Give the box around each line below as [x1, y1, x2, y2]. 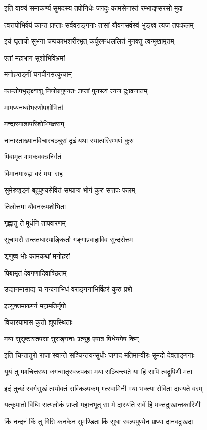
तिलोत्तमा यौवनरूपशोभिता [4, 201, 66, 212]
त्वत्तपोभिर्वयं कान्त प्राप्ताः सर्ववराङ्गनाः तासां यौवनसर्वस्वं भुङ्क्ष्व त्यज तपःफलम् [4, 19, 194, 30]
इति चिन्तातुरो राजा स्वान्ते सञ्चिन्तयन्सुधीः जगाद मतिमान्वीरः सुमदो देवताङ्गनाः [4, 350, 195, 360]
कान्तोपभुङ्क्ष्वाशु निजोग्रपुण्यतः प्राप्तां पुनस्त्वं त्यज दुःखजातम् [4, 85, 148, 95]
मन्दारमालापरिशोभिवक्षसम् [4, 119, 65, 129]
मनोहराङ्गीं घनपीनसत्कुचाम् [4, 69, 72, 79]
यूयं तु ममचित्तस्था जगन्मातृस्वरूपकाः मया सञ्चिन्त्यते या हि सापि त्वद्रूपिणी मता [4, 367, 193, 377]
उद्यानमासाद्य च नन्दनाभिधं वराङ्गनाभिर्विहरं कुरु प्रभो [4, 284, 132, 294]
